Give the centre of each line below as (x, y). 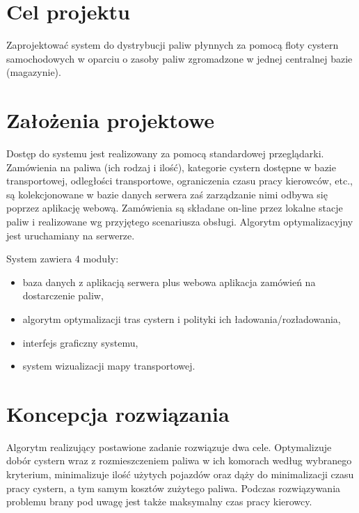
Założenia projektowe (111, 120)
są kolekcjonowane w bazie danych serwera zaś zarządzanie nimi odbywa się (167, 194)
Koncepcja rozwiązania (118, 413)
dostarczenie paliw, (63, 295)
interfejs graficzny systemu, (80, 342)
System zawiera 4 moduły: (63, 259)
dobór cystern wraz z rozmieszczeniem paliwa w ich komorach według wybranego (179, 460)
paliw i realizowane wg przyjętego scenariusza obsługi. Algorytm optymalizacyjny (180, 221)
